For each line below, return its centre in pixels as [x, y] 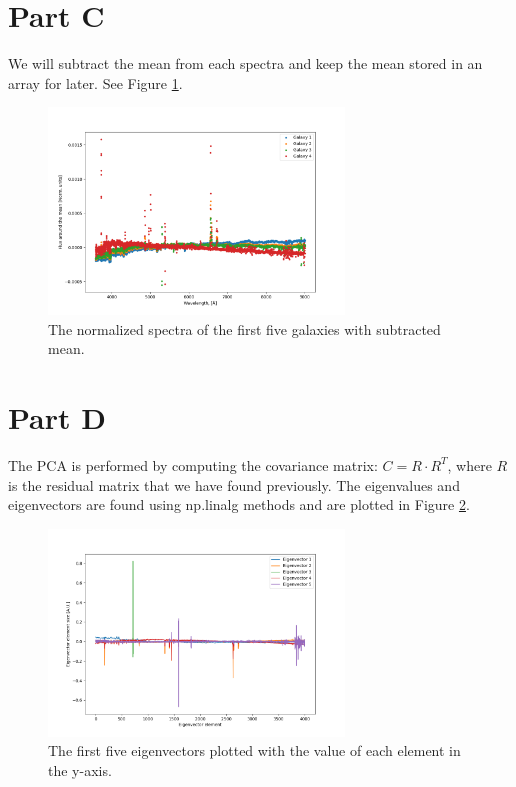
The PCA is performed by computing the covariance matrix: [193, 464]
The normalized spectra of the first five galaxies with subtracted [244, 328]
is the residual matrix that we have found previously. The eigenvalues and [234, 484]
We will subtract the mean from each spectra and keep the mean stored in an [245, 63]
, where [469, 464]
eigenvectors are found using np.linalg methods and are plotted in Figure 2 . [239, 504]
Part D [57, 417]
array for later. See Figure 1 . [95, 82]
